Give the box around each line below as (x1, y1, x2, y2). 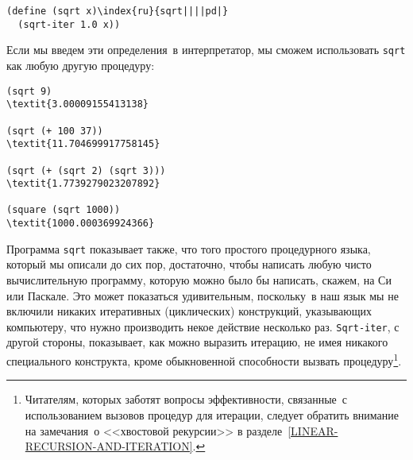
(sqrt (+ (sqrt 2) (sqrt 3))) (6, 164, 166, 176)
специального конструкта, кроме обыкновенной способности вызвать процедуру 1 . (6, 350, 402, 369)
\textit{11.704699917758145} (6, 138, 160, 150)
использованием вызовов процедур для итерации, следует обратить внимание (25, 406, 399, 423)
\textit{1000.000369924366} (6, 218, 155, 230)
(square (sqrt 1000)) (6, 204, 121, 216)
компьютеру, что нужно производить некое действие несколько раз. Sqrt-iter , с (6, 318, 399, 334)
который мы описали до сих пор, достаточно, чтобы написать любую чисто (6, 256, 372, 273)
